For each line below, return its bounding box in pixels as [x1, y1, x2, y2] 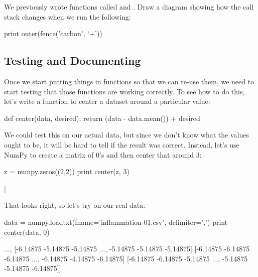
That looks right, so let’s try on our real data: [4, 200, 146, 210]
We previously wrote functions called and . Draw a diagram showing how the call [4, 2, 254, 12]
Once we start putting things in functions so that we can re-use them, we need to [4, 76, 254, 86]
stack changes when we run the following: [4, 11, 131, 22]
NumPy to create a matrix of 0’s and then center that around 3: [4, 149, 202, 160]
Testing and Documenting [4, 53, 141, 68]
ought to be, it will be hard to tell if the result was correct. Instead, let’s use [4, 139, 239, 150]
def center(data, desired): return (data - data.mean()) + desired [4, 112, 200, 123]
